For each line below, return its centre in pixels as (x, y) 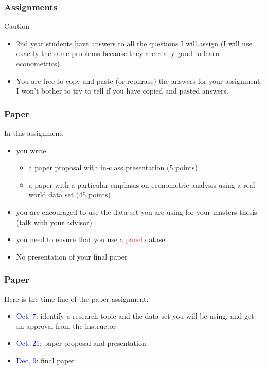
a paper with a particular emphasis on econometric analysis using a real (142, 184)
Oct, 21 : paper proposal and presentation (81, 343)
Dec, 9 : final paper (45, 360)
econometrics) (38, 63)
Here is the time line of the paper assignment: (76, 298)
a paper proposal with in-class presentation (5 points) (113, 167)
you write (31, 150)
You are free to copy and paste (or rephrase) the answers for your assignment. (139, 80)
